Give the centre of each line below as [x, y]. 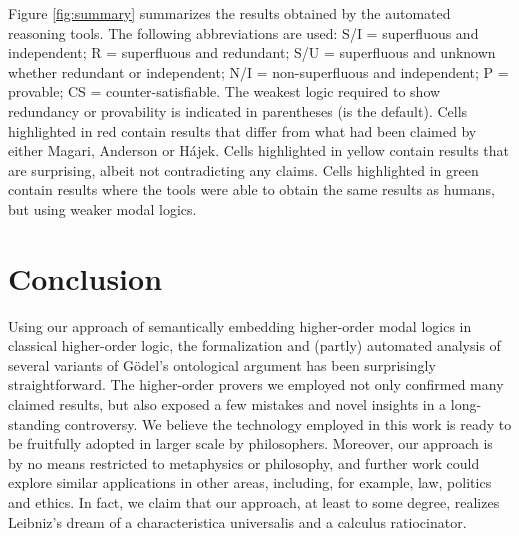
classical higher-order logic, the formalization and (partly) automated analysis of [254, 345]
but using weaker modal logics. [102, 208]
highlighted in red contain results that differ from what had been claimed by [242, 130]
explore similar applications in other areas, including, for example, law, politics [250, 482]
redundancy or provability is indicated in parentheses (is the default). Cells [238, 110]
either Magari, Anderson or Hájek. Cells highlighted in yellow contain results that [259, 150]
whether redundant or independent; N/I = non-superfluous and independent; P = [258, 71]
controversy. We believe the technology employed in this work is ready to [288, 423]
